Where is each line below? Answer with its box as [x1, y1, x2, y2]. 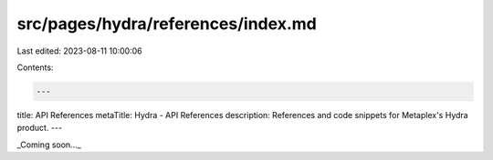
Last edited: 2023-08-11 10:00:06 [16, 45, 142, 56]
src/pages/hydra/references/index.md [16, 14, 317, 34]
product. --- [16, 123, 63, 134]
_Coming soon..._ [16, 139, 81, 150]
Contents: [16, 62, 54, 73]
